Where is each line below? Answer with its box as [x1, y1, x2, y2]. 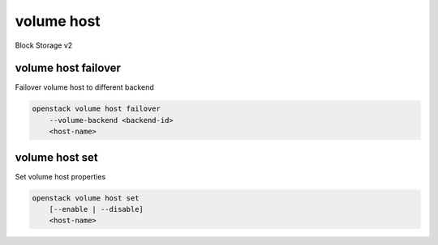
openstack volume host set [32, 193, 140, 202]
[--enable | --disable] [49, 205, 144, 214]
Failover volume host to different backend [15, 82, 154, 92]
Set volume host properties [15, 171, 106, 181]
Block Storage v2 [15, 40, 73, 50]
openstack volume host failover [32, 104, 161, 113]
